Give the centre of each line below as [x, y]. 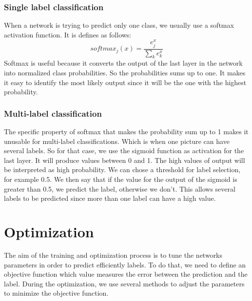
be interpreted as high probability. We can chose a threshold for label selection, [122, 169]
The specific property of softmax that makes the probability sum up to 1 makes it [126, 132]
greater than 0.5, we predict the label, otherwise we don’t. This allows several [120, 188]
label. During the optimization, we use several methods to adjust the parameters [124, 283]
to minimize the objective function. [56, 293]
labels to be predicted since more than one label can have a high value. [110, 198]
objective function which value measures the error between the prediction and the [126, 274]
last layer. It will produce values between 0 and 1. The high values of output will [125, 160]
